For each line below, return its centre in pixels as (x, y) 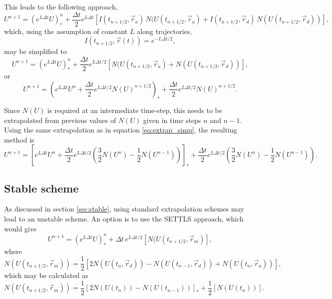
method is (19, 139)
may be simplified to (35, 51)
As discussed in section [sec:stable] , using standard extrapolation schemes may (124, 209)
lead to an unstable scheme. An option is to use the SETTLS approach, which (124, 219)
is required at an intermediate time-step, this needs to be (135, 110)
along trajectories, (164, 31)
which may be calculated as (46, 275)
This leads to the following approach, (61, 6)
